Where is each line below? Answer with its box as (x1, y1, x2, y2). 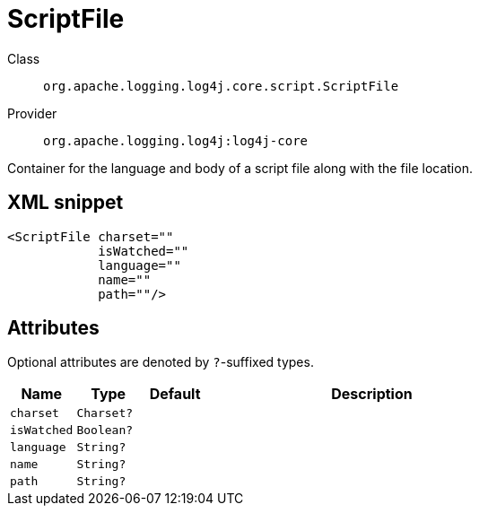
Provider (7, 105, 57, 121)
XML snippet (7, 191, 124, 214)
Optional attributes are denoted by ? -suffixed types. (7, 354, 314, 370)
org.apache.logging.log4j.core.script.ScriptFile (43, 78, 399, 93)
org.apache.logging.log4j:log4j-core (43, 133, 309, 148)
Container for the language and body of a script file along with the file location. (7, 160, 473, 176)
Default (149, 385, 201, 404)
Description (331, 385, 413, 404)
